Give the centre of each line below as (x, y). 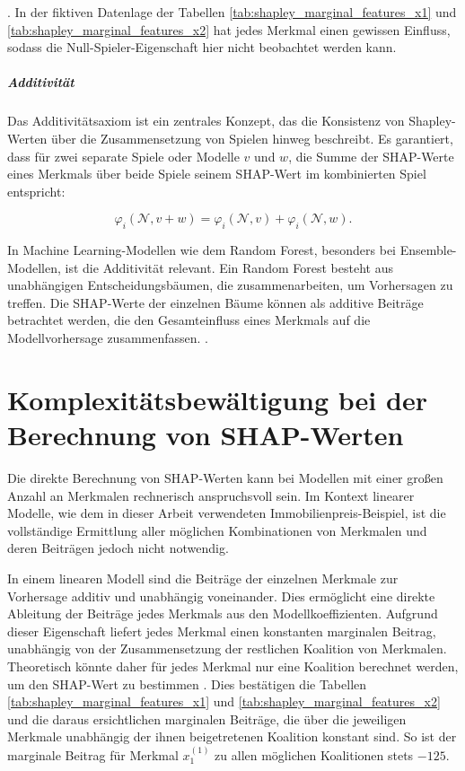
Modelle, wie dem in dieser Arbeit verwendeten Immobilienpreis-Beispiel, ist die (227, 513)
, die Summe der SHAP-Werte (371, 156)
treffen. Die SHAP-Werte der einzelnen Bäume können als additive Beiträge (215, 302)
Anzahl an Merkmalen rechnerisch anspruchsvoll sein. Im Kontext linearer (211, 495)
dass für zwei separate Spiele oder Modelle (123, 156)
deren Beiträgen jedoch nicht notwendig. (118, 548)
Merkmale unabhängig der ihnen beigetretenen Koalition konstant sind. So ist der (232, 736)
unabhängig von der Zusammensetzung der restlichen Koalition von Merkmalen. (227, 648)
